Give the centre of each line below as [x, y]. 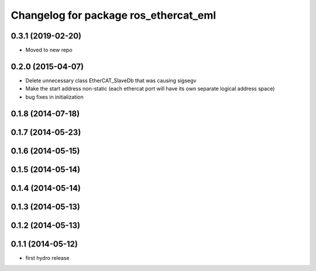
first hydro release [47, 258]
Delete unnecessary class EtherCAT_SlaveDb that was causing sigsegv [111, 80]
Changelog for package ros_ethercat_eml [114, 15]
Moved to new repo [49, 50]
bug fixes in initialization [55, 97]
